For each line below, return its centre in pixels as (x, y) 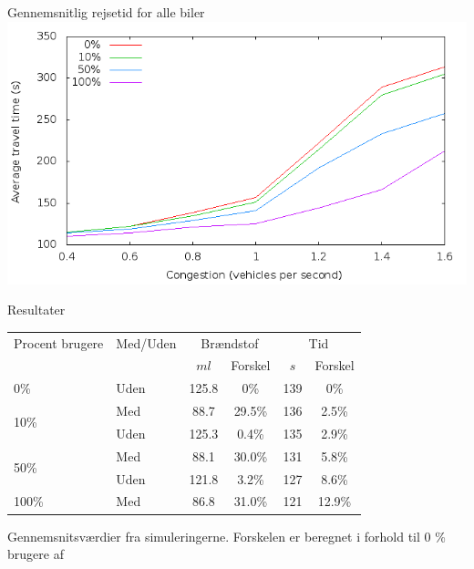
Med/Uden (146, 342)
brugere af (36, 554)
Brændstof (230, 342)
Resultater (36, 310)
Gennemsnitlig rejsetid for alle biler (106, 12)
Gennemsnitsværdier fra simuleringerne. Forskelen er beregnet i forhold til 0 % (227, 536)
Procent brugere (59, 342)
